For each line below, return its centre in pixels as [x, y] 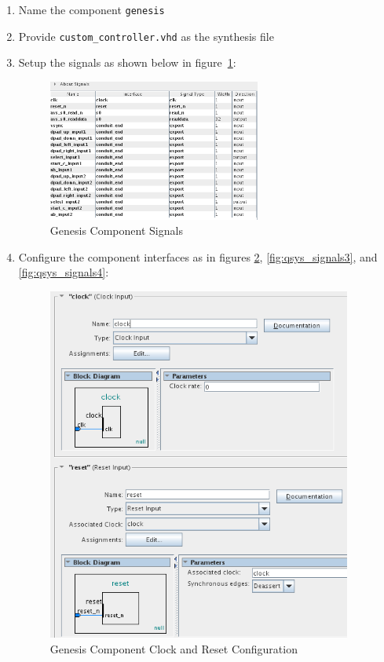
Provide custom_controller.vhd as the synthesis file [146, 36]
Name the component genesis [91, 9]
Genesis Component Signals [116, 230]
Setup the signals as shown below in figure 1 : [127, 62]
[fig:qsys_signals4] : [64, 272]
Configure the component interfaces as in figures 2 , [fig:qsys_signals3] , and [198, 256]
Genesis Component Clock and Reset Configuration [174, 648]
